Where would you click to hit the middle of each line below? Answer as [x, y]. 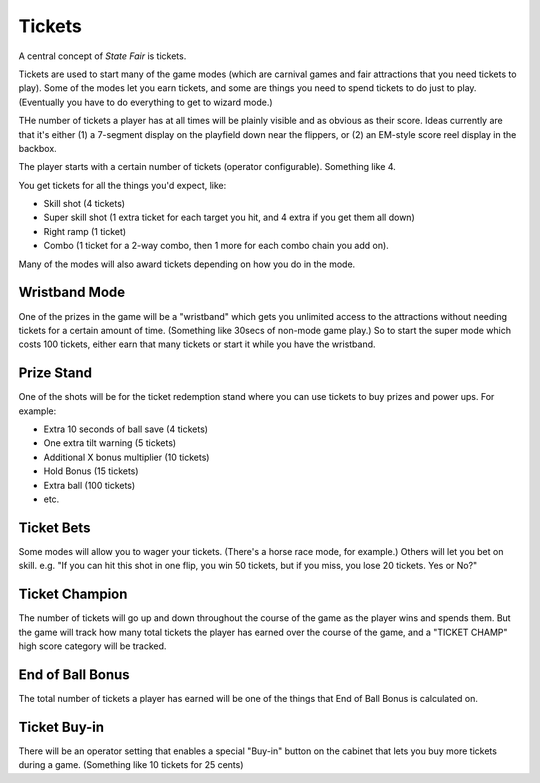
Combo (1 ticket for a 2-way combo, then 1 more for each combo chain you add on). [216, 246]
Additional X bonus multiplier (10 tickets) [126, 457]
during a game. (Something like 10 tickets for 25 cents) [131, 765]
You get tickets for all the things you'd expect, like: [122, 185]
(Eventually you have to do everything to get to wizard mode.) [146, 102]
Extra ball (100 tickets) [89, 485]
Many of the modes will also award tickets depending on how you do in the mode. [187, 264]
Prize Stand [55, 373]
